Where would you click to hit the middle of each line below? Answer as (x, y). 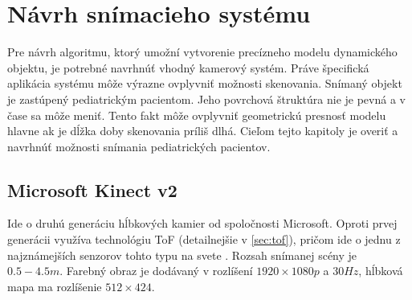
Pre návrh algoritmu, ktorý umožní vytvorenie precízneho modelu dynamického (202, 52)
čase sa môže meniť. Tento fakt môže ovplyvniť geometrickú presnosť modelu (197, 115)
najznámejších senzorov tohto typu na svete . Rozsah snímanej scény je (182, 255)
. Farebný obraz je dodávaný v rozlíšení (156, 271)
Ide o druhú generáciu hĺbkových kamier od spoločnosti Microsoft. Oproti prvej (202, 223)
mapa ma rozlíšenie (55, 286)
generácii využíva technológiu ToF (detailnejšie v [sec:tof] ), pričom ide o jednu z (204, 239)
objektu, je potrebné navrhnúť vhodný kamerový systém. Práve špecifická (188, 67)
